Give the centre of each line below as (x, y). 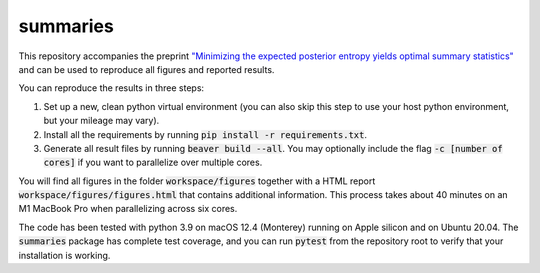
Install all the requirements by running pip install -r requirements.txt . (205, 134)
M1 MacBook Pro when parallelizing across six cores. (128, 209)
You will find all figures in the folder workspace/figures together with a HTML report (197, 181)
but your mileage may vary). (101, 121)
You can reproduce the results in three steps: (111, 88)
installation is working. (64, 255)
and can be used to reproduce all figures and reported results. (146, 69)
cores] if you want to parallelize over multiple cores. (153, 162)
